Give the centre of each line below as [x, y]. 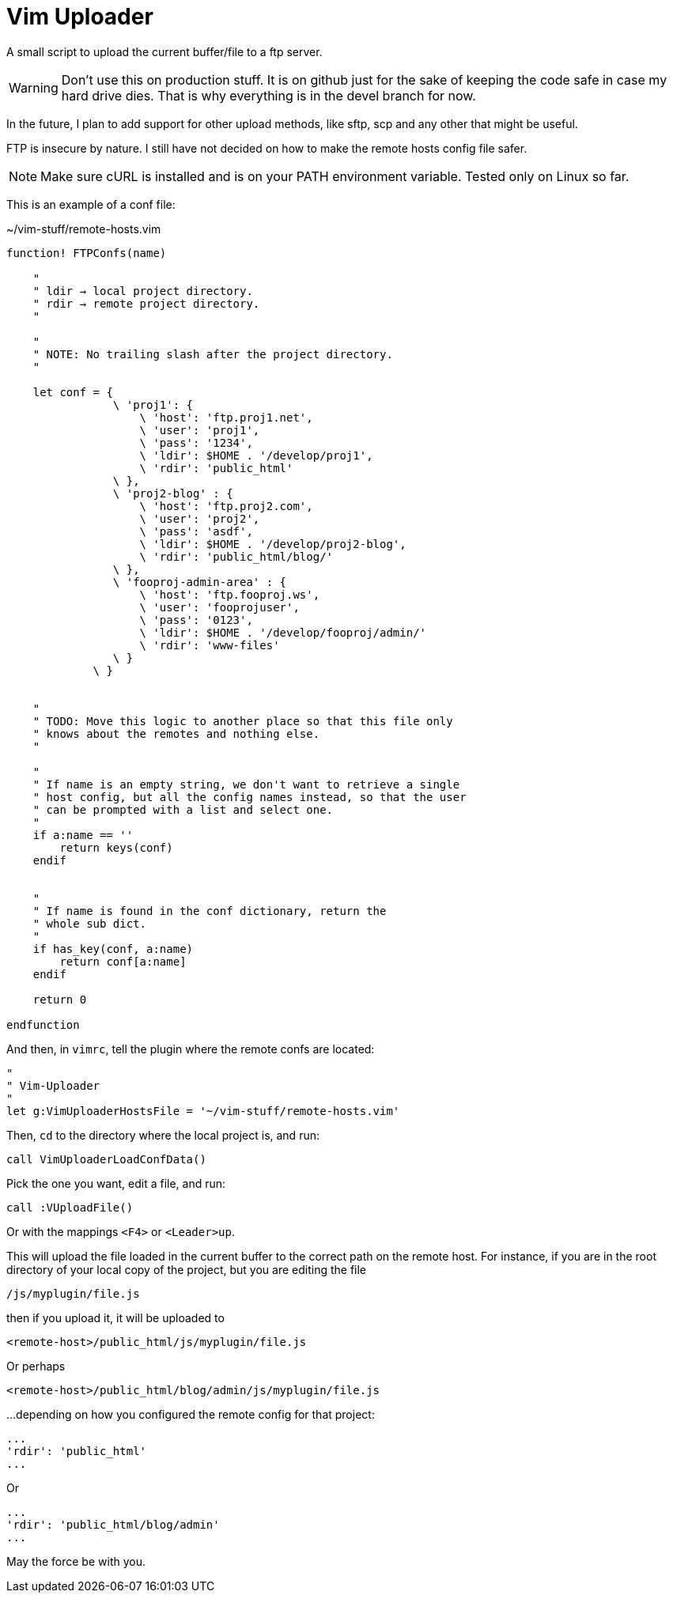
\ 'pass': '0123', [196, 620]
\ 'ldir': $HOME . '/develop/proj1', [256, 455]
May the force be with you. [76, 1561]
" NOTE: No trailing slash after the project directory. [213, 354]
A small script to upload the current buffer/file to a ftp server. [164, 51]
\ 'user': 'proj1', [200, 430]
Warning [34, 87]
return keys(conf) [116, 847]
